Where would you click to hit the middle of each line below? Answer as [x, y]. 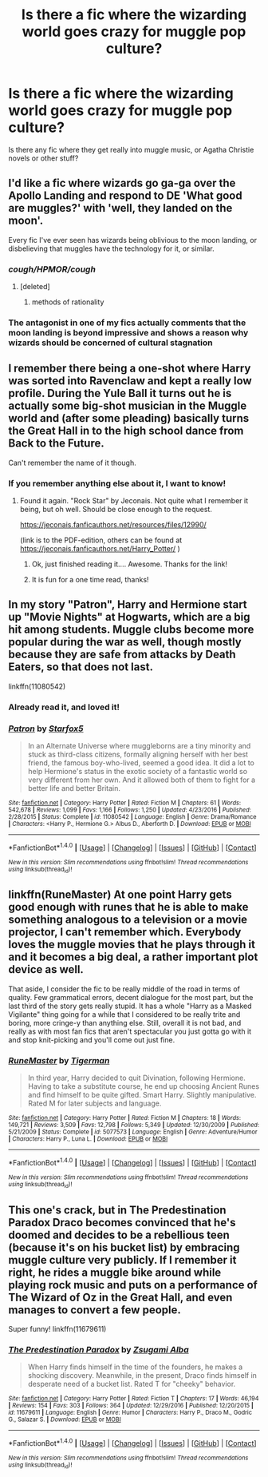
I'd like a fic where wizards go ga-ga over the [122, 183]
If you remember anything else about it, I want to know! [117, 483]
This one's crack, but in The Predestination [117, 1210]
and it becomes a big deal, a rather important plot [133, 957]
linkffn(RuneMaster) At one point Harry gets [120, 895]
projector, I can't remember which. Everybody [125, 932]
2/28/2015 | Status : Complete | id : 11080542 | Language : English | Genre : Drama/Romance [132, 817]
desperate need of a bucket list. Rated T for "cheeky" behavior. [132, 1384]
